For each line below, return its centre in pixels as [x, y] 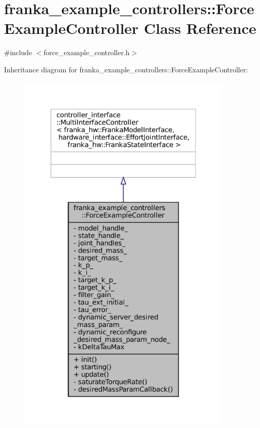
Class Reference [200, 28]
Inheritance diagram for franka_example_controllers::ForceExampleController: [126, 69]
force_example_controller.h [87, 52]
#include [18, 52]
